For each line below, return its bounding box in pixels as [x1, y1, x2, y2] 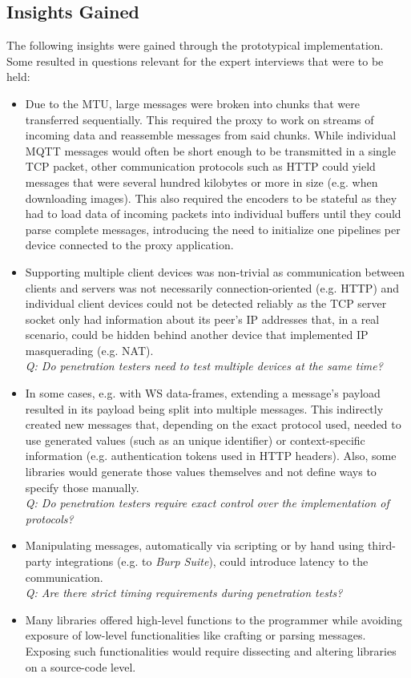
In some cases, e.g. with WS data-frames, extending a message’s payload [25, 385, 381, 402]
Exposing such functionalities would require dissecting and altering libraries [25, 642, 397, 659]
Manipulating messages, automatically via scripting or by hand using [25, 537, 365, 554]
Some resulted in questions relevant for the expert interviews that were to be [6, 52, 384, 69]
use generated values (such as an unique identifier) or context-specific [25, 431, 365, 448]
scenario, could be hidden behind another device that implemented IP [25, 326, 369, 343]
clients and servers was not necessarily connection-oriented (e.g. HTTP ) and [25, 279, 400, 296]
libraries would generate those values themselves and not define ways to [25, 463, 377, 480]
